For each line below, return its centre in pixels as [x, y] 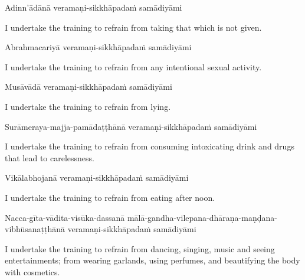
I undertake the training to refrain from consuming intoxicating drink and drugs [150, 146]
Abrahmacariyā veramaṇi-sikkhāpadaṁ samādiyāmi [98, 47]
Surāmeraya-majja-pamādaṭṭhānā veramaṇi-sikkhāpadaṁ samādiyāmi [131, 126]
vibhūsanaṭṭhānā [35, 229]
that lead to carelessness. [50, 157]
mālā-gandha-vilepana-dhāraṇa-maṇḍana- [202, 217]
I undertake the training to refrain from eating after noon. [110, 197]
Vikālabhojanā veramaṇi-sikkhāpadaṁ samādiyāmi [97, 178]
